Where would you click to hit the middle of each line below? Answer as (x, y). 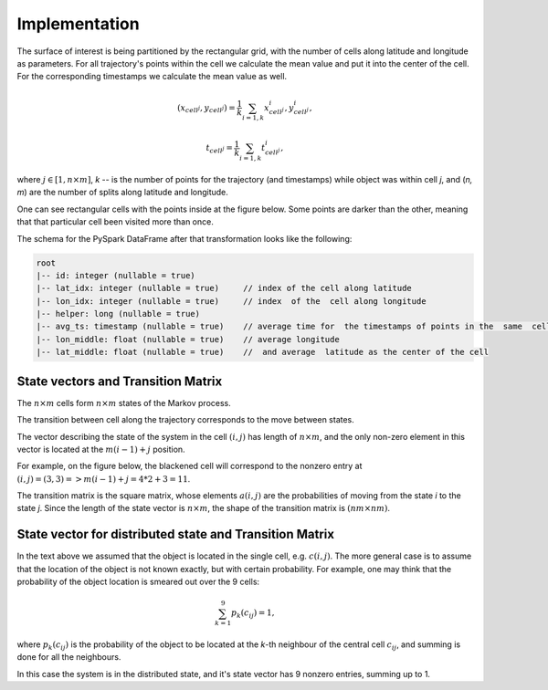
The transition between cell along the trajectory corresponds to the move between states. (186, 420)
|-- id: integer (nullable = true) (116, 275)
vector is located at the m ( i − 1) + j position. (101, 449)
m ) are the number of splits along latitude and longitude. (122, 193)
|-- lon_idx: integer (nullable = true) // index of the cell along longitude (231, 301)
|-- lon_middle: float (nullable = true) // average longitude (188, 339)
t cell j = (219, 149)
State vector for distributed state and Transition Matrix (176, 534)
